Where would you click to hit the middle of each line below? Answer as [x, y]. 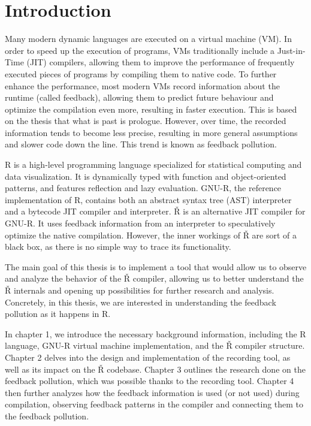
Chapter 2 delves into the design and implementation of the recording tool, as [148, 357]
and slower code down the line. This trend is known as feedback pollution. [141, 144]
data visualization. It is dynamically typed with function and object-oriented [146, 176]
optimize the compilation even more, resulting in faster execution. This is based [151, 109]
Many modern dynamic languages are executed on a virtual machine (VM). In [148, 39]
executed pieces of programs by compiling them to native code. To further [141, 73]
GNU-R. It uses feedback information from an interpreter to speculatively [140, 223]
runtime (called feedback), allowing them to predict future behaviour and [139, 97]
